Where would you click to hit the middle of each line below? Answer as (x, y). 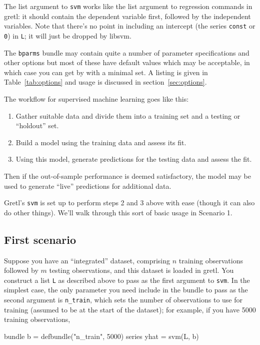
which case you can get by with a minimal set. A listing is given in (106, 72)
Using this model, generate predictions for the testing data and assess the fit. (134, 159)
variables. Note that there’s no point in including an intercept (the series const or (130, 26)
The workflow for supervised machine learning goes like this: (96, 99)
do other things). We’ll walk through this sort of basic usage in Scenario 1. (118, 212)
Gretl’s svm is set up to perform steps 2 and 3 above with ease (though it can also (129, 203)
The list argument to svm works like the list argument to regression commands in (128, 6)
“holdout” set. (37, 125)
